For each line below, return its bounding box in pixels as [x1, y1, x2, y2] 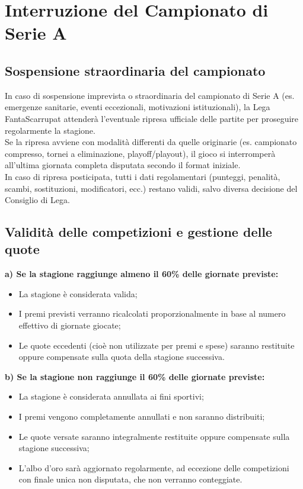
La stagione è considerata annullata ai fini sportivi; [18, 390, 204, 403]
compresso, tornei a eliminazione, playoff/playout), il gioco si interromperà [5, 147, 276, 159]
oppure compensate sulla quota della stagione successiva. [18, 350, 225, 363]
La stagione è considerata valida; [18, 287, 138, 300]
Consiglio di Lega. [5, 194, 70, 206]
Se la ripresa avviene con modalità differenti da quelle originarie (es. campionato [5, 136, 297, 148]
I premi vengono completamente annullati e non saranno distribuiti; [18, 410, 265, 423]
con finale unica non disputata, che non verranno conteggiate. [18, 473, 243, 485]
